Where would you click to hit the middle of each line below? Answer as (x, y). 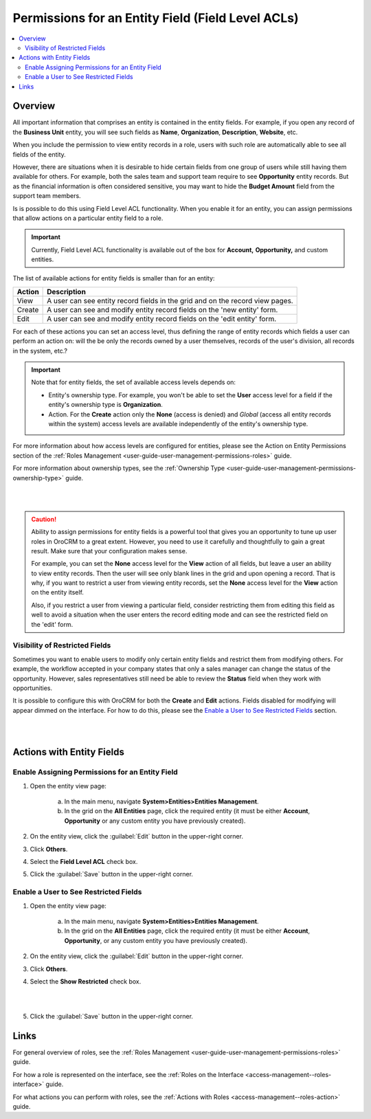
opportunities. (33, 688)
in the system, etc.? (40, 351)
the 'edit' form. (52, 624)
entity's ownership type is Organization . (105, 405)
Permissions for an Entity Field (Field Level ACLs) (156, 18)
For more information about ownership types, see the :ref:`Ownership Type (119, 468)
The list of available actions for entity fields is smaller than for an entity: (114, 278)
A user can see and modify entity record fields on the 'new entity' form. (162, 309)
